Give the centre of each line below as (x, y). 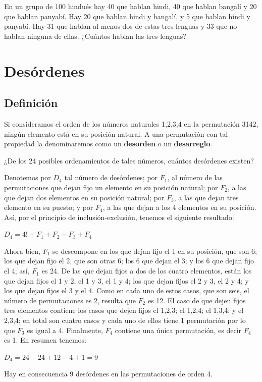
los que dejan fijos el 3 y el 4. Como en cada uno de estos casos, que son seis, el (127, 290)
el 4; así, (17, 271)
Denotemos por (28, 177)
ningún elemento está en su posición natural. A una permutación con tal (116, 133)
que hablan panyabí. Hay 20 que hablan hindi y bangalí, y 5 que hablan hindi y (127, 16)
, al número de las (195, 177)
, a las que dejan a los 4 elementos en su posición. (179, 207)
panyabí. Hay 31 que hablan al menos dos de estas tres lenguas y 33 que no (121, 26)
